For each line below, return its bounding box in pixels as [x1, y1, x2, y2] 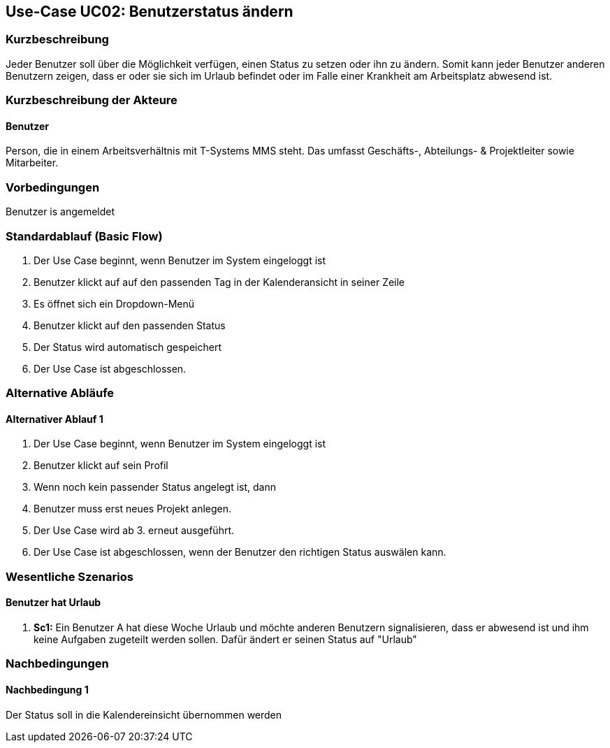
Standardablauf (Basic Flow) [6, 229, 163, 243]
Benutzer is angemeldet [6, 206, 115, 218]
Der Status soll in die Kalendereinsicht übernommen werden [6, 708, 282, 721]
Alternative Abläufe [6, 386, 115, 401]
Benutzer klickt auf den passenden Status [34, 319, 226, 331]
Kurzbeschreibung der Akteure [6, 93, 177, 108]
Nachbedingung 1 [6, 684, 89, 696]
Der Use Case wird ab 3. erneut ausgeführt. [34, 524, 235, 537]
